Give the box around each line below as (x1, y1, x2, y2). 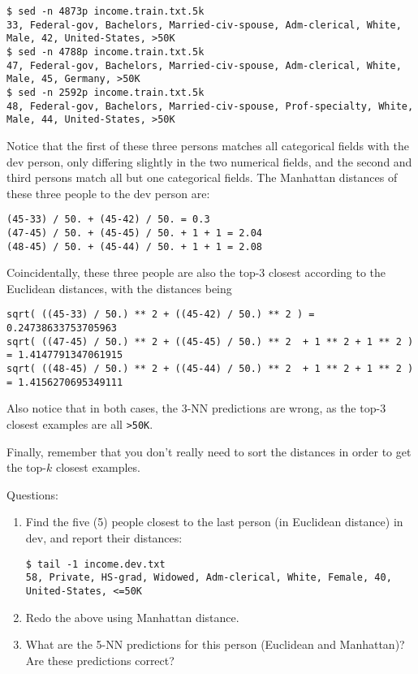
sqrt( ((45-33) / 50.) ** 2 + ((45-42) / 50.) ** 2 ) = (6, 309, 315, 321)
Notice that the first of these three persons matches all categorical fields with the (6, 136, 410, 153)
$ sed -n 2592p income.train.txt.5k (6, 86, 205, 98)
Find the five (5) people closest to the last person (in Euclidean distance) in (25, 513, 403, 530)
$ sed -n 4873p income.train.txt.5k (6, 6, 205, 17)
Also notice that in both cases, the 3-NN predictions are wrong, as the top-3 (6, 400, 386, 417)
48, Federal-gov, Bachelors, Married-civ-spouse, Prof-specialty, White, (6, 100, 414, 112)
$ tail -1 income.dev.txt (25, 558, 166, 570)
